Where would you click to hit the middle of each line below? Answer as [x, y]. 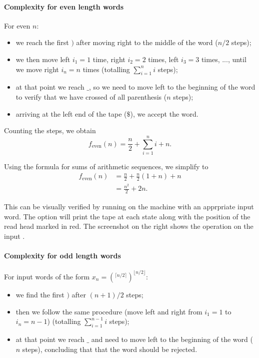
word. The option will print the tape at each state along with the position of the [127, 216]
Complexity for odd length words [62, 256]
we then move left [43, 59]
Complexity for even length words [64, 6]
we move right [37, 69]
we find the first [40, 294]
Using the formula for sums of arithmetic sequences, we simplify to [106, 166]
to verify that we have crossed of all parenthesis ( [91, 96]
